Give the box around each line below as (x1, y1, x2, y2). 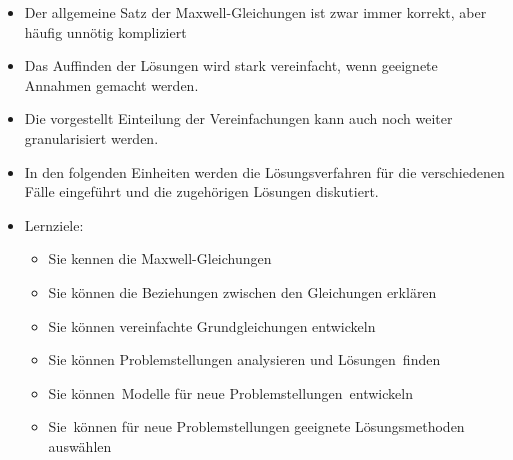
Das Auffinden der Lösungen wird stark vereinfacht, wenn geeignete (24, 55, 438, 76)
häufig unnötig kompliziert (24, 21, 187, 42)
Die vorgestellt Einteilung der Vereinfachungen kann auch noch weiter (24, 108, 453, 129)
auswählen (48, 435, 112, 456)
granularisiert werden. (24, 127, 159, 148)
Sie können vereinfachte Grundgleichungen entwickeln (48, 315, 376, 336)
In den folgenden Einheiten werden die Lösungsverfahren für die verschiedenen (24, 161, 505, 182)
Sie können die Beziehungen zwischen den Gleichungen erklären (48, 281, 437, 302)
